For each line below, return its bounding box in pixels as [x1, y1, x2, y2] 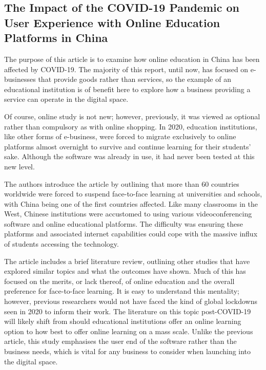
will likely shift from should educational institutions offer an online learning [4, 316, 241, 327]
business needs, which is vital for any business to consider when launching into [4, 346, 251, 357]
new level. [4, 161, 35, 171]
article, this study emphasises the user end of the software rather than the [4, 336, 237, 346]
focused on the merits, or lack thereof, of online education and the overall [4, 275, 235, 286]
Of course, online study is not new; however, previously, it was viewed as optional [4, 111, 260, 121]
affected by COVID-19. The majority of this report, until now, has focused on [4, 63, 249, 74]
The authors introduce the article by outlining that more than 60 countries [4, 178, 239, 189]
